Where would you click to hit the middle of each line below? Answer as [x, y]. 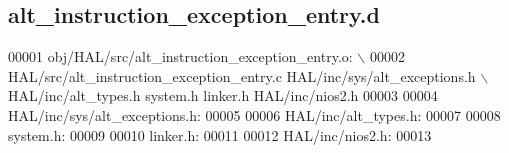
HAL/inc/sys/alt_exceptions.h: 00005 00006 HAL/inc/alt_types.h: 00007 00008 [254, 114]
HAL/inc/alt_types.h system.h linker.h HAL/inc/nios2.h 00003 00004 [223, 95]
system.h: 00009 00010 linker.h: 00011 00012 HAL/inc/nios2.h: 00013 [220, 134]
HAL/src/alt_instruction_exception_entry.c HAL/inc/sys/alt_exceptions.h [242, 75]
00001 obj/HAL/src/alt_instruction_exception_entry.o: [180, 56]
